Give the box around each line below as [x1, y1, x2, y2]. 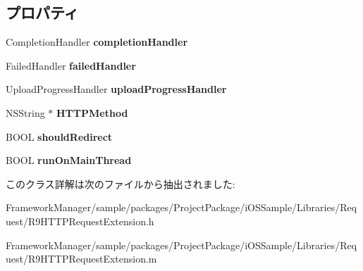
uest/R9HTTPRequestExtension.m [6, 251, 157, 266]
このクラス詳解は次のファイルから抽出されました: [6, 176, 235, 191]
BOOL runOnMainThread [6, 153, 132, 168]
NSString [6, 105, 45, 120]
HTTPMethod [56, 105, 128, 120]
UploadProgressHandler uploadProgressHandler [6, 82, 227, 96]
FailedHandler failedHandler [6, 58, 136, 73]
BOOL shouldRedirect [6, 129, 113, 144]
